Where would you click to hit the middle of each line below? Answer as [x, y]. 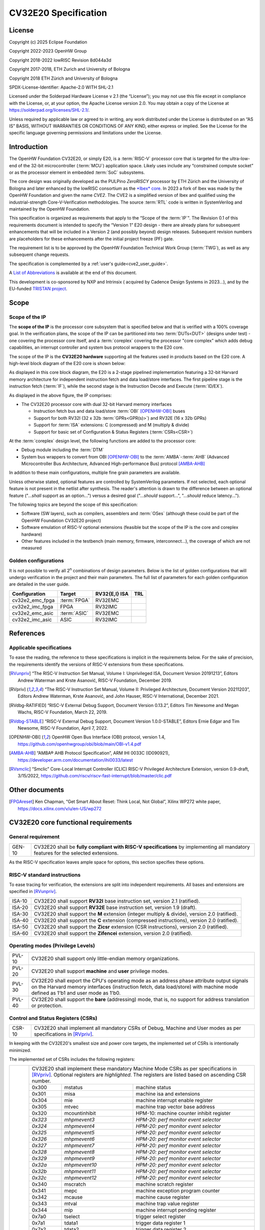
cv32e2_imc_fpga [33, 607]
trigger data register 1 [160, 1223]
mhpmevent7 [79, 1145]
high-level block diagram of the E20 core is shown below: [67, 364]
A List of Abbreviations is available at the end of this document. [73, 273]
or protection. [47, 1006]
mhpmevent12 [80, 1178]
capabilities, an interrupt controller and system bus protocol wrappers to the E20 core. [96, 347]
